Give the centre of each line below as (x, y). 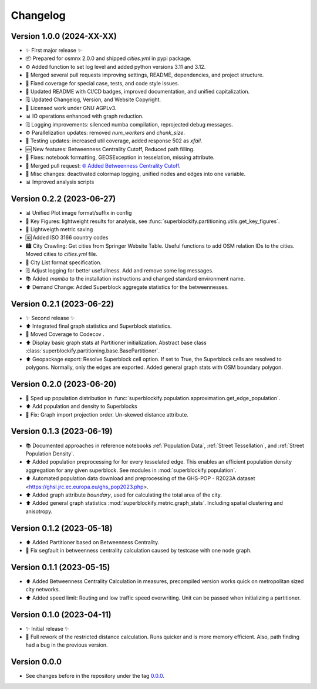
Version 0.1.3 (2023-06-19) (62, 432)
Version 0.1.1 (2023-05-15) (60, 567)
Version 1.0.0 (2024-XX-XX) (64, 36)
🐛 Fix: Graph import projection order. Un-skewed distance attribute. (107, 414)
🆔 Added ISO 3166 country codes (67, 238)
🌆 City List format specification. (64, 262)
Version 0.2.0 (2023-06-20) (64, 384)
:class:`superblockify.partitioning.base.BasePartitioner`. (92, 351)
